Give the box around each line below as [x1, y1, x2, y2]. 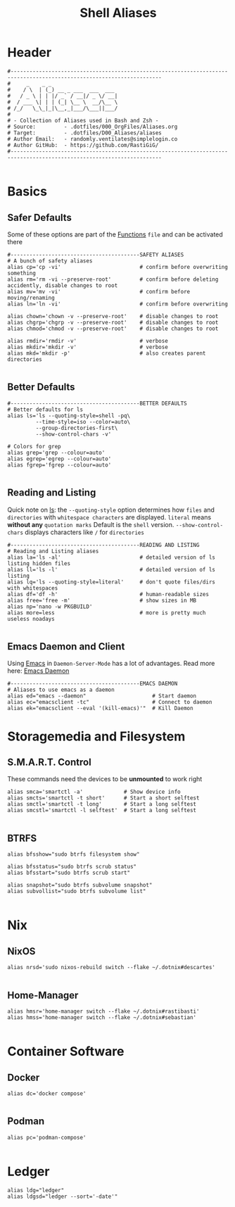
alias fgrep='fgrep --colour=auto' [7, 461, 112, 469]
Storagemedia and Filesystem [7, 728, 186, 744]
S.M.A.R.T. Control [7, 756, 91, 768]
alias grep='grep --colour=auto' [7, 449, 106, 456]
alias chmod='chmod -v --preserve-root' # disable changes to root [7, 325, 219, 332]
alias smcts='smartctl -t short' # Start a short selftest [7, 795, 200, 802]
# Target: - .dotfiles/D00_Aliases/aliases [7, 129, 162, 137]
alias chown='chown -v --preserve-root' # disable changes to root [7, 312, 219, 320]
